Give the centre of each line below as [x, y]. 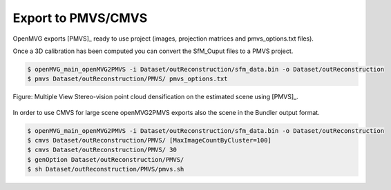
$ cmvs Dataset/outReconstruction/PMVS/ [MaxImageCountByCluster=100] [150, 140]
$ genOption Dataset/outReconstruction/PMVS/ [106, 159]
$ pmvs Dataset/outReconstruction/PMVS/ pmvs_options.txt [127, 79]
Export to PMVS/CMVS [80, 18]
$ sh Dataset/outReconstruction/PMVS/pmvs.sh [106, 169]
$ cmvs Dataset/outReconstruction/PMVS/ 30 [102, 150]
